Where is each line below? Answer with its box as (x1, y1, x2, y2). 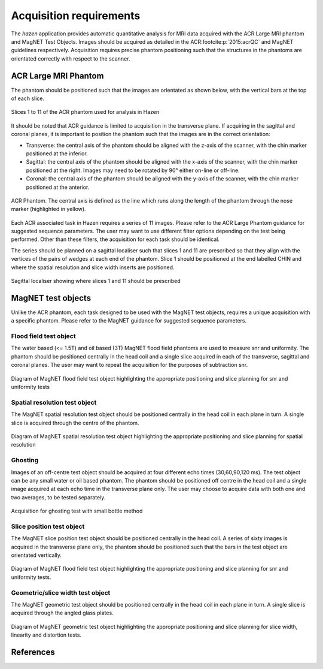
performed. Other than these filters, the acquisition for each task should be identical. (11, 236, 220, 243)
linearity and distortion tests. (11, 631, 82, 638)
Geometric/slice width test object (11, 588, 111, 596)
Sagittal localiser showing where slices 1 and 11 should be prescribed (11, 278, 181, 285)
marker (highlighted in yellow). (11, 206, 86, 213)
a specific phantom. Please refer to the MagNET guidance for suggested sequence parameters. (11, 317, 247, 324)
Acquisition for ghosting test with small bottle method (11, 507, 143, 515)
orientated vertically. (11, 552, 62, 559)
